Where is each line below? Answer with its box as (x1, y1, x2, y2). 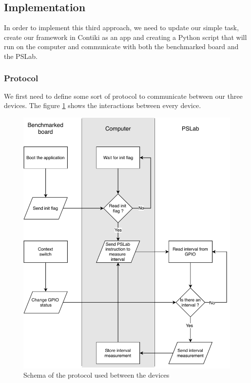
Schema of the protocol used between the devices (23, 370, 170, 380)
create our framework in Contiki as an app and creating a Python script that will (4, 32, 247, 42)
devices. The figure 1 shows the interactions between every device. (4, 100, 201, 110)
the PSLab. (4, 51, 38, 61)
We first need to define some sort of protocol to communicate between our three (4, 91, 243, 101)
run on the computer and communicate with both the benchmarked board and (4, 41, 239, 52)
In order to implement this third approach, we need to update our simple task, (4, 22, 239, 33)
